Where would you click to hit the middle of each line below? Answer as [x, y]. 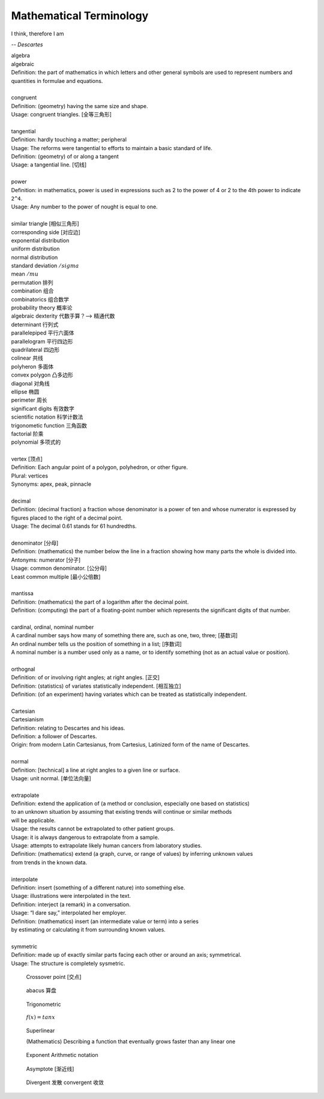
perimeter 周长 [29, 400]
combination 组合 [32, 291]
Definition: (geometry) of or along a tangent [65, 157]
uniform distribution [35, 249]
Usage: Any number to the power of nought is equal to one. [85, 207]
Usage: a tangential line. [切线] [49, 165]
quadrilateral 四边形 [35, 350]
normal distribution [34, 257]
